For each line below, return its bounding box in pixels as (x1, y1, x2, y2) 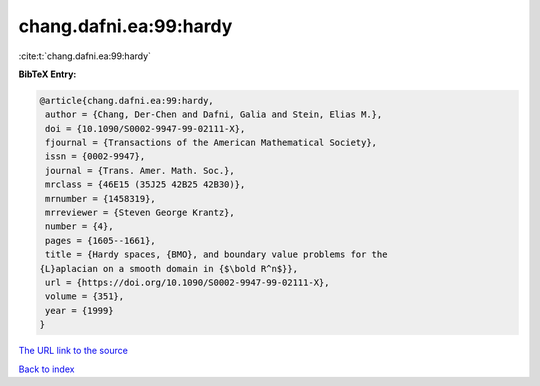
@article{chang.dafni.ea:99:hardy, (39, 95, 214, 106)
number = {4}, (45, 221, 114, 232)
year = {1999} (45, 305, 114, 316)
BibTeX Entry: (18, 68, 77, 80)
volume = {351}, (45, 291, 125, 302)
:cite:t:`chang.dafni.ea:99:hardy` (18, 50, 152, 62)
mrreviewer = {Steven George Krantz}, (45, 207, 235, 219)
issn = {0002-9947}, (45, 151, 146, 162)
